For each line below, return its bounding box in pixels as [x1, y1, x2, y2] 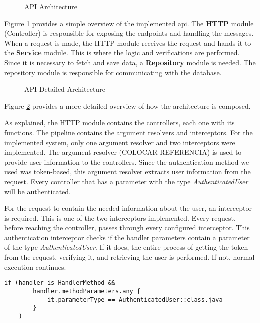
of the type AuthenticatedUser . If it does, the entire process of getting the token [4, 242, 248, 252]
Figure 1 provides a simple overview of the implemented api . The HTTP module [4, 18, 254, 28]
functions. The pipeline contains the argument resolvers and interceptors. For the [4, 127, 253, 137]
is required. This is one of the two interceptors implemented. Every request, [4, 212, 236, 223]
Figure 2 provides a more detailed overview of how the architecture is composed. [4, 100, 251, 111]
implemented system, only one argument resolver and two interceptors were [4, 137, 235, 147]
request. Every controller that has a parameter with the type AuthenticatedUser [4, 176, 248, 186]
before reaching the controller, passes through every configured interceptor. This [4, 222, 250, 233]
